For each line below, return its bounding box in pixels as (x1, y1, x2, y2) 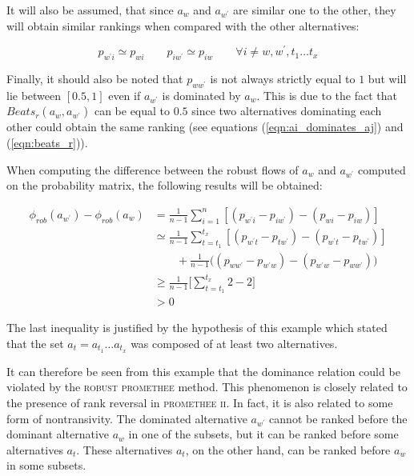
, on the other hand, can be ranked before (185, 441, 391, 458)
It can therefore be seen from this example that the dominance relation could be (6, 362, 400, 379)
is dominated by (162, 86, 241, 103)
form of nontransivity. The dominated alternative (6, 410, 247, 426)
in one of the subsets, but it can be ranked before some (128, 426, 399, 442)
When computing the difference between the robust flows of (6, 161, 299, 178)
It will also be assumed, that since (6, 2, 174, 18)
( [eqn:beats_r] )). (6, 134, 88, 151)
